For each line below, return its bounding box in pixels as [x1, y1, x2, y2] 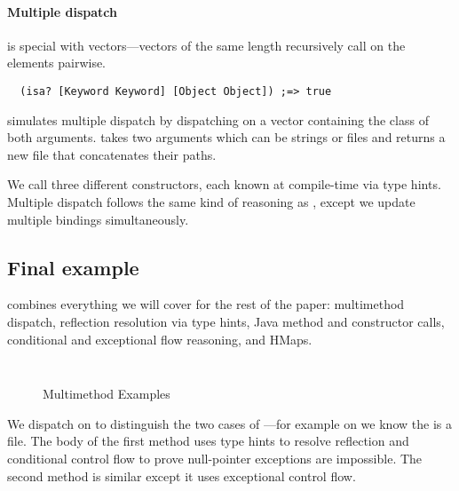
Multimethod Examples [43, 384, 170, 403]
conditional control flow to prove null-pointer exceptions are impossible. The [7, 448, 423, 467]
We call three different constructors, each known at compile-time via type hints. [7, 175, 441, 194]
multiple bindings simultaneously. [7, 210, 189, 228]
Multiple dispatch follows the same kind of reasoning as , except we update [7, 193, 415, 211]
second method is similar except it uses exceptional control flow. [7, 466, 356, 485]
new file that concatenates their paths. [7, 145, 217, 163]
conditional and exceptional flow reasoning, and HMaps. [7, 329, 313, 348]
